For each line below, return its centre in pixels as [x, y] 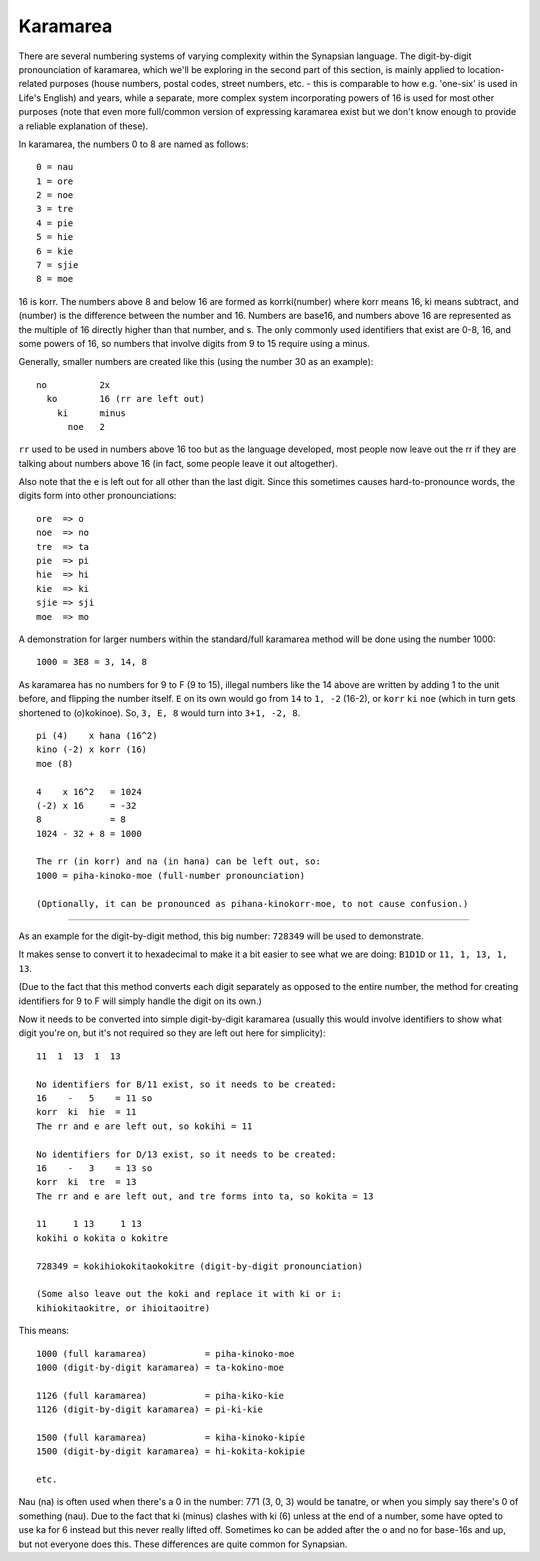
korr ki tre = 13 [86, 1182]
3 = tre [55, 209]
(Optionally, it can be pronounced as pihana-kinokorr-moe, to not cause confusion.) [252, 903]
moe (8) [55, 763]
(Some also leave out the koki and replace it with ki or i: [189, 1294]
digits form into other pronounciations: [97, 496]
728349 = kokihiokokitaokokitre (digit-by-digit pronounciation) [200, 1266]
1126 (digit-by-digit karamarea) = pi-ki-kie [150, 1409]
